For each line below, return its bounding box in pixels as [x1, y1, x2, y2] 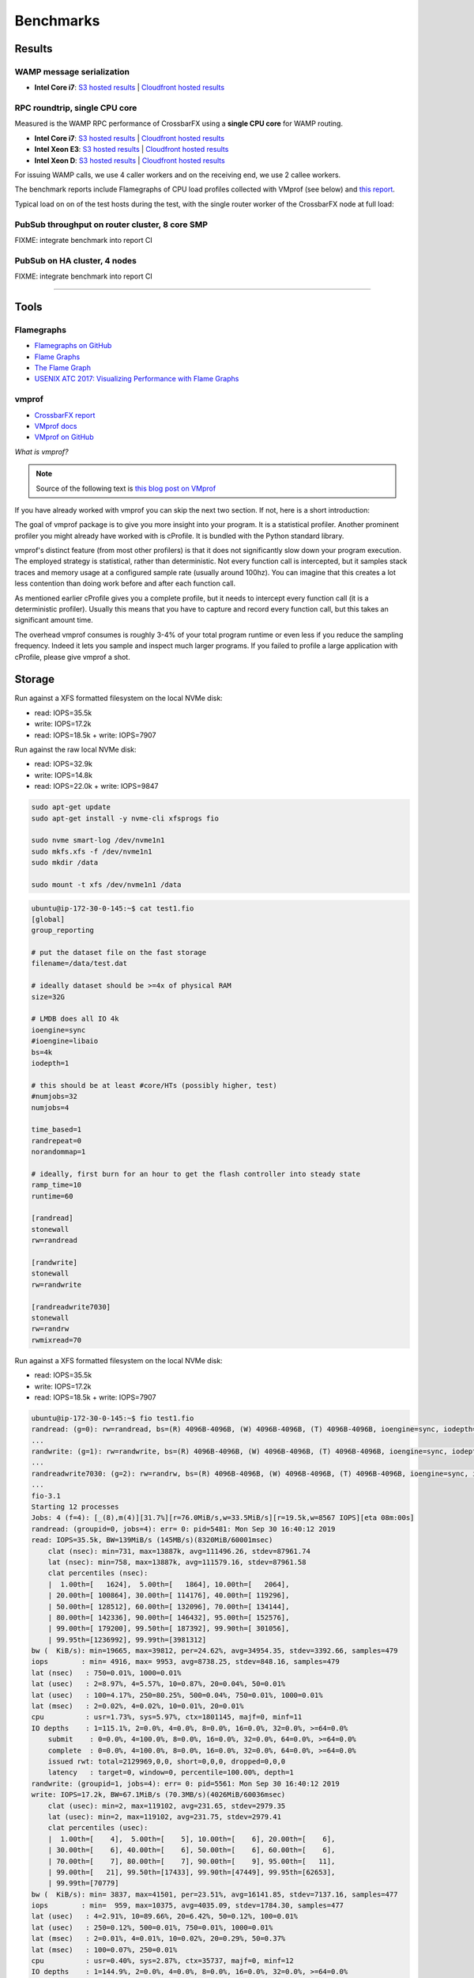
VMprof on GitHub [34, 432, 94, 442]
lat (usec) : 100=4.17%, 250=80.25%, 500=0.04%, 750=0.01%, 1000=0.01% [31, 1690, 323, 1699]
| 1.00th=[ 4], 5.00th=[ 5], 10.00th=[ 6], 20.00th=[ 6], [47, 1834, 336, 1843]
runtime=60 [31, 1192, 73, 1200]
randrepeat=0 [31, 1136, 82, 1145]
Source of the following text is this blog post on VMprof [36, 483, 216, 493]
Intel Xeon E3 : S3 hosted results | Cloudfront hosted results [34, 145, 229, 154]
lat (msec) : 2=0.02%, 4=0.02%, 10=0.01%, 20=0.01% [31, 1702, 244, 1711]
